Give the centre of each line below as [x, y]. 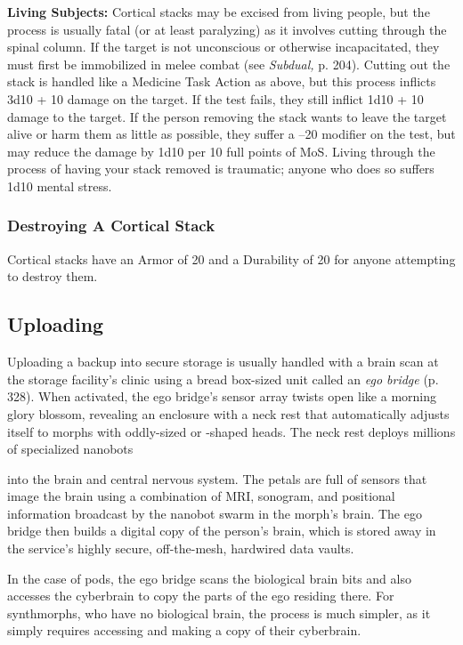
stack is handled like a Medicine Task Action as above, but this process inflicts [222, 81]
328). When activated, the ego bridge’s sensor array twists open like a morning [222, 396]
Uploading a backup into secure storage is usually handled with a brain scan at [223, 362]
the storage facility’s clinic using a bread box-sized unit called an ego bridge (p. [223, 379]
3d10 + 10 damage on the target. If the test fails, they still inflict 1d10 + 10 [215, 98]
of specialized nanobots [70, 449]
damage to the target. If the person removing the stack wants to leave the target [227, 116]
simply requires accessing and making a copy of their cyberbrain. [184, 630]
